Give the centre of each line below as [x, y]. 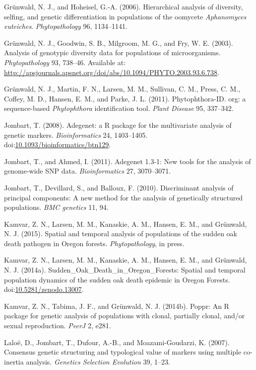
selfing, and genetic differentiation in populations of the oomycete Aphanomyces [125, 16]
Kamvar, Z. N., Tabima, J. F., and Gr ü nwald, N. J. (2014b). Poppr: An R [117, 306]
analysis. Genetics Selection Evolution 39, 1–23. [98, 361]
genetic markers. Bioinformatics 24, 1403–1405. [76, 135]
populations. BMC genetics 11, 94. [56, 207]
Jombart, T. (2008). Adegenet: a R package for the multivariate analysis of [118, 125]
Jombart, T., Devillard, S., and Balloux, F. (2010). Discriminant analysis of [119, 187]
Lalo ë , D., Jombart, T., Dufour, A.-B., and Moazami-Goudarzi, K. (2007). [117, 342]
